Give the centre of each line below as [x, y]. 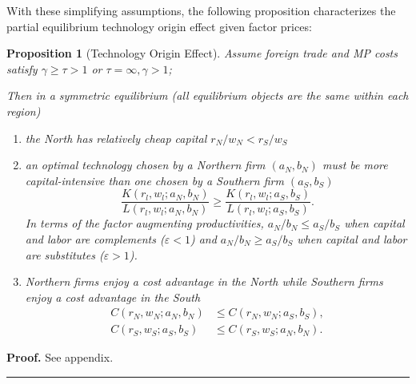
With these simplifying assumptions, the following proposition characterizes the [201, 10]
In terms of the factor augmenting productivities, [144, 223]
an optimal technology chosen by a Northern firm [145, 165]
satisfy [22, 68]
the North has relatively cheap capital [116, 138]
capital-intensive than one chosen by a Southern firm [154, 180]
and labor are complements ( [95, 239]
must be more [355, 165]
